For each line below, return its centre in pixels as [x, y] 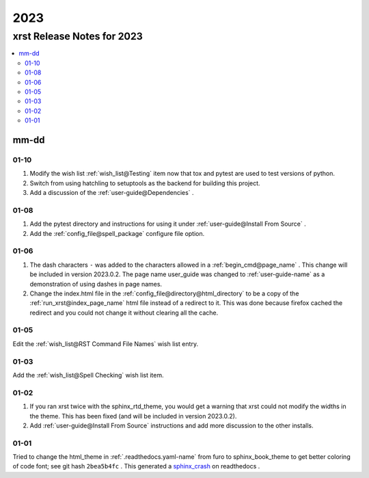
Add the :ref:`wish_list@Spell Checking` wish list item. [88, 375]
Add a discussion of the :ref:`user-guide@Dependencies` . [112, 193]
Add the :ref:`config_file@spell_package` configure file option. [117, 233]
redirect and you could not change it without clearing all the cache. [124, 313]
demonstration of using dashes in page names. [96, 284]
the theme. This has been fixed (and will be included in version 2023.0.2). [133, 416]
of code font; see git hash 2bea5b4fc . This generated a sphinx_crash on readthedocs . [136, 466]
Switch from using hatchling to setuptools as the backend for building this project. [145, 183]
